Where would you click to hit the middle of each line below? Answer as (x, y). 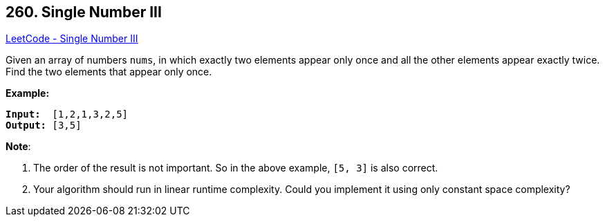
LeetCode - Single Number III (72, 39)
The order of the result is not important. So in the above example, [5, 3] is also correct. (236, 168)
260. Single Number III (84, 12)
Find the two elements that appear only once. (109, 72)
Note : (18, 147)
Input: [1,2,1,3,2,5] (67, 114)
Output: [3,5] (44, 126)
